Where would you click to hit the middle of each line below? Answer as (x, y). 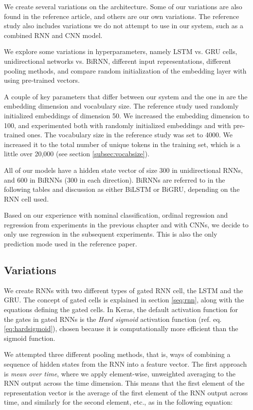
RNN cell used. (27, 198)
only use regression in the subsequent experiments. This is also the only (111, 234)
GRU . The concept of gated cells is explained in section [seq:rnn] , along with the (124, 300)
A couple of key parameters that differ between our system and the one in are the (126, 96)
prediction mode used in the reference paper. (71, 244)
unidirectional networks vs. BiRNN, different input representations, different (117, 61)
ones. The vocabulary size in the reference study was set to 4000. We (130, 135)
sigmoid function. (30, 338)
